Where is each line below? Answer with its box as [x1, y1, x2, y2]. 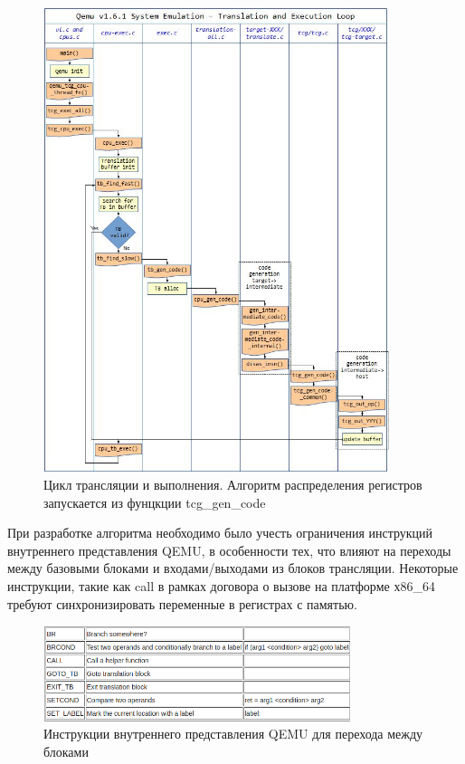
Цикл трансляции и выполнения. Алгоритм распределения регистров [43, 474, 422, 493]
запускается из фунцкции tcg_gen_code [43, 492, 266, 511]
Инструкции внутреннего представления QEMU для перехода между [43, 724, 423, 743]
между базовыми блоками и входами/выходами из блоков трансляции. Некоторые [7, 559, 459, 578]
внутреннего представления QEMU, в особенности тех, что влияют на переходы [7, 540, 451, 559]
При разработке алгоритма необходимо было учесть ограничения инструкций [7, 523, 433, 542]
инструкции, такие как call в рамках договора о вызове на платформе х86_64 [7, 576, 435, 595]
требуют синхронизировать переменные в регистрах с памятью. [7, 594, 357, 613]
